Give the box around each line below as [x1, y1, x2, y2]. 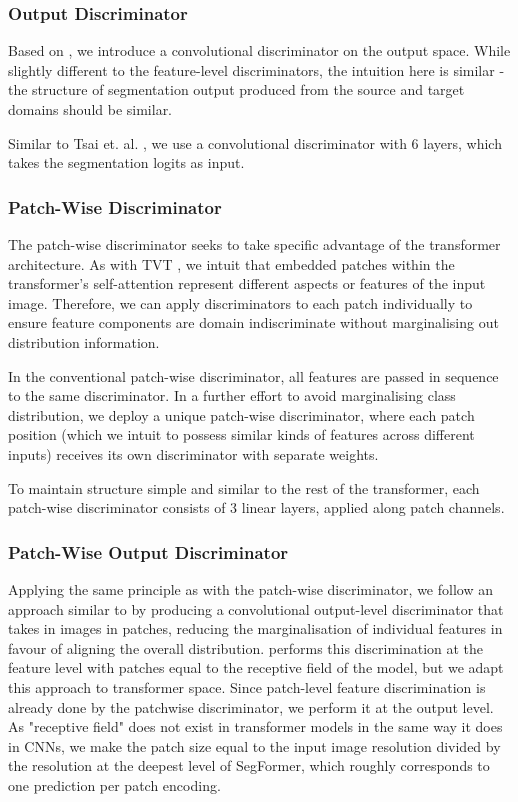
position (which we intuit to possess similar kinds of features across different [8, 424, 475, 445]
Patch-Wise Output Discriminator [8, 539, 289, 564]
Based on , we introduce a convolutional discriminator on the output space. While [8, 40, 511, 61]
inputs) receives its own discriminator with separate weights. [8, 443, 379, 464]
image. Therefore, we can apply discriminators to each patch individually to [8, 292, 473, 313]
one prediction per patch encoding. [8, 774, 221, 795]
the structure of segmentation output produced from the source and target [8, 79, 465, 100]
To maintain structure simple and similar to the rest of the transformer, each [8, 477, 480, 498]
